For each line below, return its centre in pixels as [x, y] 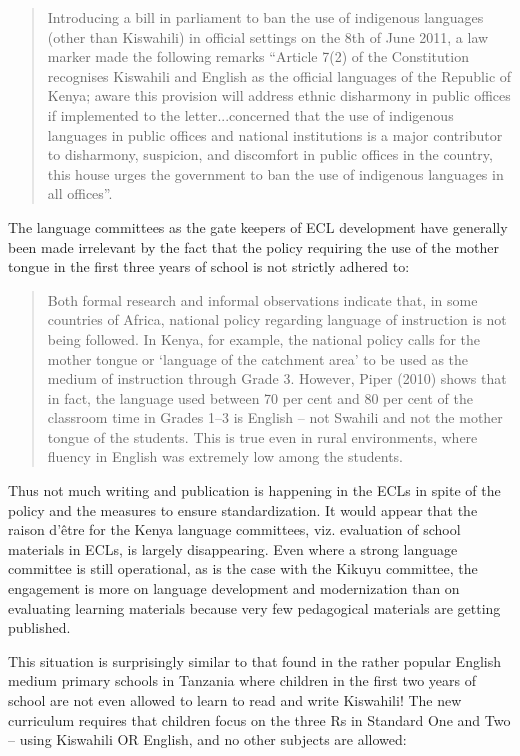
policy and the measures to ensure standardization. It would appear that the [243, 509]
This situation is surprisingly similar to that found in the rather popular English [255, 660]
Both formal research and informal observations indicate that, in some [262, 299]
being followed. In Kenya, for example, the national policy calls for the [264, 338]
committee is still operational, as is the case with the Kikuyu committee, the [243, 568]
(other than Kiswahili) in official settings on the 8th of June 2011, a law [268, 36]
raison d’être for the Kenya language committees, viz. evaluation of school [234, 529]
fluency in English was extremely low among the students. [225, 456]
